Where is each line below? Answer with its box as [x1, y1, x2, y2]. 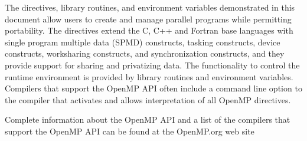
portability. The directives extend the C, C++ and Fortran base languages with [5, 24, 293, 37]
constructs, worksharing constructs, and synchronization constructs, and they [5, 47, 285, 60]
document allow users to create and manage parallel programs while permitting [5, 12, 292, 25]
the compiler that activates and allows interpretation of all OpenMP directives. [5, 93, 291, 106]
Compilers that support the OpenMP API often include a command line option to [5, 82, 302, 94]
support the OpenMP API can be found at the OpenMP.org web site [5, 124, 254, 137]
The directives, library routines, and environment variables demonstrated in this [5, 1, 295, 13]
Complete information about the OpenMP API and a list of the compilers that [5, 113, 290, 126]
